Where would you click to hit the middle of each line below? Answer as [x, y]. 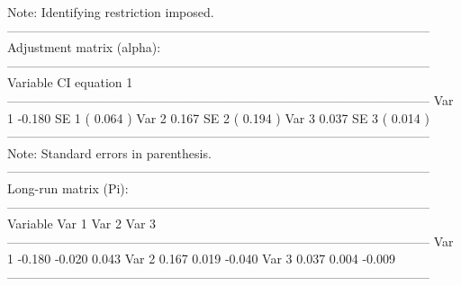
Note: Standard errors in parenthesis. [109, 152]
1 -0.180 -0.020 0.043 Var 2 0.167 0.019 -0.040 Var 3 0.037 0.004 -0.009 [201, 259]
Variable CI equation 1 [70, 82]
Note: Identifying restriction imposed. [111, 12]
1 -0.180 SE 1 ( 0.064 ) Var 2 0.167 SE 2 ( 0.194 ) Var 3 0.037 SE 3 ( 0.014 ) [218, 117]
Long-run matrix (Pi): [68, 188]
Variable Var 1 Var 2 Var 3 [82, 223]
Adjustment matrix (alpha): [84, 47]
